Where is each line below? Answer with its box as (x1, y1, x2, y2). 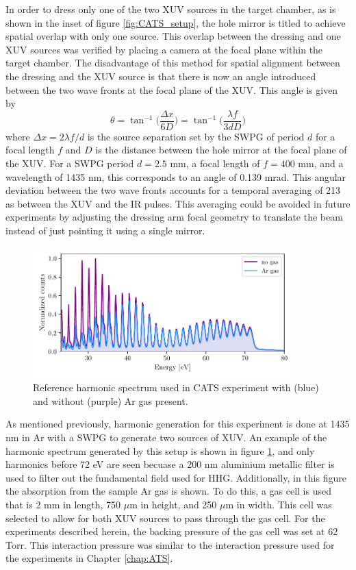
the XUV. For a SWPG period (5, 156, 134, 170)
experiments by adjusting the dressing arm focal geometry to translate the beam (5, 210, 343, 224)
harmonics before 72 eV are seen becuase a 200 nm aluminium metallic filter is (5, 457, 335, 471)
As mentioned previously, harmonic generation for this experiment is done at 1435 (5, 417, 350, 431)
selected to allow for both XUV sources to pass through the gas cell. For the (5, 510, 325, 525)
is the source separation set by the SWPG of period (87, 129, 305, 143)
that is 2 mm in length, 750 (5, 497, 121, 511)
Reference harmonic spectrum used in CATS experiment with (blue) (33, 380, 319, 395)
